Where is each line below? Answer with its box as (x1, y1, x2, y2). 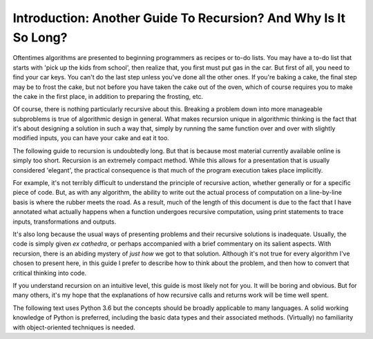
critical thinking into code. (12, 269, 87, 277)
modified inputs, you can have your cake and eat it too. (12, 134, 169, 142)
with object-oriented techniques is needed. (12, 323, 136, 331)
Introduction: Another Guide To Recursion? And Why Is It (12, 10, 345, 26)
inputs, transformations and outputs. (12, 217, 117, 226)
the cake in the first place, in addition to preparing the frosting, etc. (12, 92, 204, 100)
